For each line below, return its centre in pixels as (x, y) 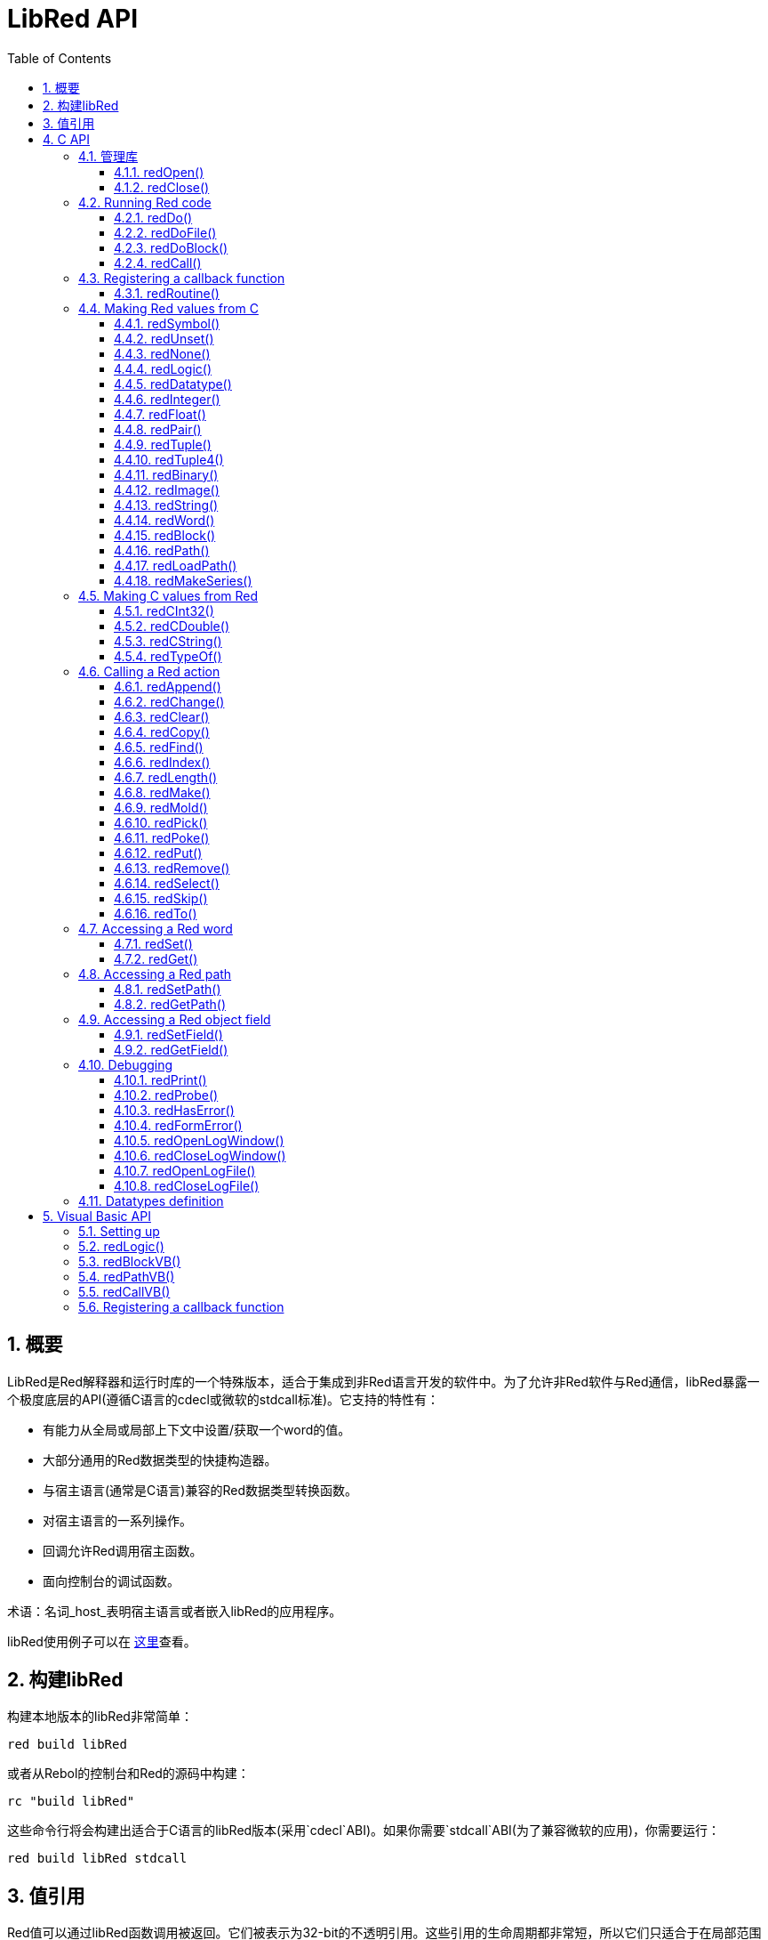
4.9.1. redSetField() (168, 1034)
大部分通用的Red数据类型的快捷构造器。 (160, 1459)
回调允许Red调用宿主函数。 (123, 1550)
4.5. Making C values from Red (168, 595)
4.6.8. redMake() (162, 792)
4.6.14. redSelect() (167, 883)
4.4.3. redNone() (162, 353)
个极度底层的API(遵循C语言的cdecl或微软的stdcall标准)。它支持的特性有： (224, 1399)
